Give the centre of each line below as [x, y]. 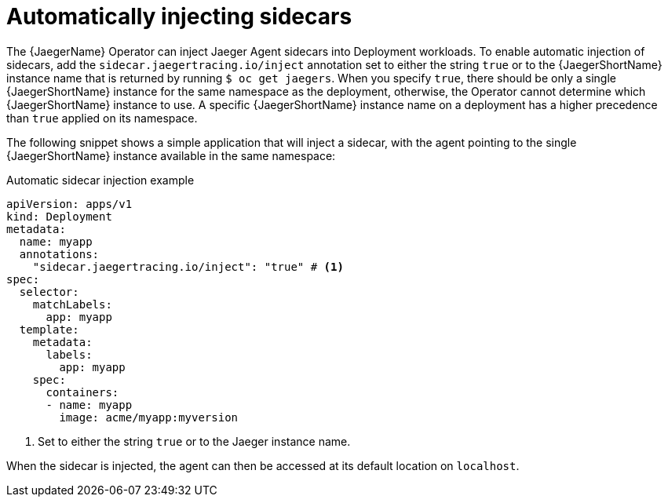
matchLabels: [72, 304]
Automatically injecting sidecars [179, 16]
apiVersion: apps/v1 [69, 204]
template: [49, 329]
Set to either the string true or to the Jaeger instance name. [194, 441]
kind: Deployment [59, 216]
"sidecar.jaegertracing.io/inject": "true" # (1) [188, 266]
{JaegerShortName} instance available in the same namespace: [171, 155]
